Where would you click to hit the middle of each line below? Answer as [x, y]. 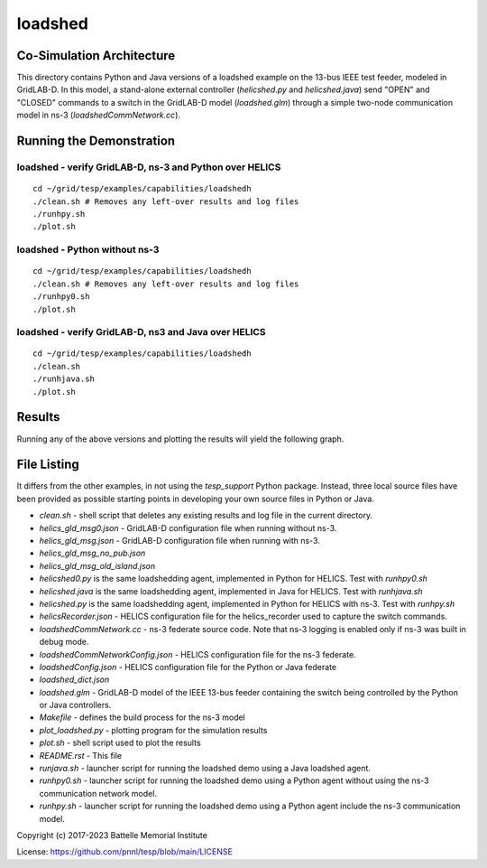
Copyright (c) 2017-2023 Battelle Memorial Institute [112, 835]
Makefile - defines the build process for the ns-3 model [142, 717]
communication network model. [98, 793]
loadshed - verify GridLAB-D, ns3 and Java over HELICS [141, 332]
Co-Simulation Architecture [96, 56]
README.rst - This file [81, 755]
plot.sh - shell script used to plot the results [120, 743]
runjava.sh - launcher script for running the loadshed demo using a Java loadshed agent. [205, 769]
